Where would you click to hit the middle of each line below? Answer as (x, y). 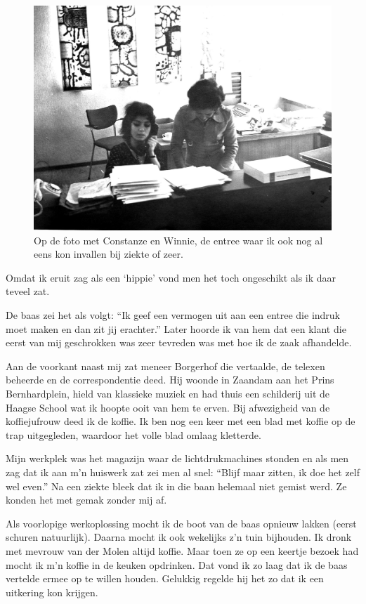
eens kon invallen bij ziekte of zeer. (109, 254)
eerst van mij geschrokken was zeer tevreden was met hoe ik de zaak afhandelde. (179, 342)
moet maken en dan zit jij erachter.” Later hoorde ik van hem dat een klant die (176, 328)
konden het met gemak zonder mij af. (86, 500)
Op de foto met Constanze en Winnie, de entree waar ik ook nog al (178, 240)
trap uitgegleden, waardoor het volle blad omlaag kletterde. (133, 434)
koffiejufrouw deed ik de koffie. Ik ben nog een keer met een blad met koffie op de (181, 421)
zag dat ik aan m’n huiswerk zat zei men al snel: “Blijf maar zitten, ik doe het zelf (183, 472)
